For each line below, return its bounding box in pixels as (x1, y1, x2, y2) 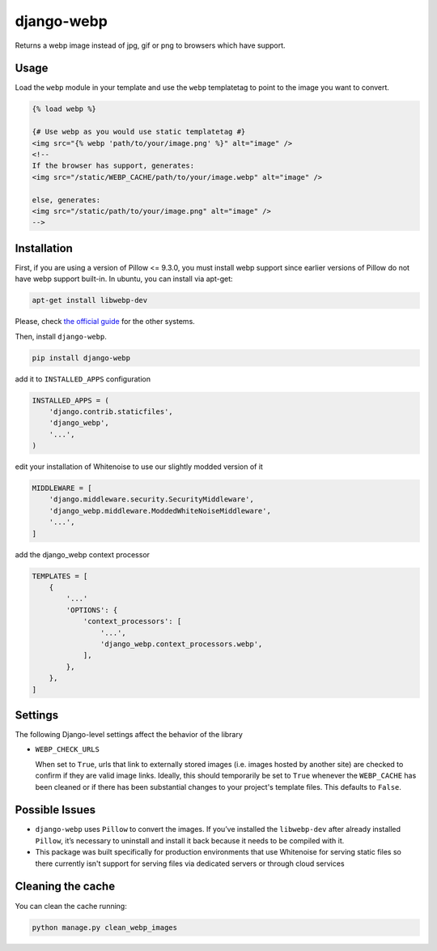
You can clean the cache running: (15, 901, 127, 910)
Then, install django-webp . (15, 331, 107, 341)
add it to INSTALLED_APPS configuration (15, 373, 151, 384)
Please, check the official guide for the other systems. (15, 317, 196, 326)
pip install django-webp (32, 353, 131, 362)
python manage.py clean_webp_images (32, 923, 178, 932)
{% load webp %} (32, 104, 97, 113)
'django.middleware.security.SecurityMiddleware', (49, 495, 254, 504)
